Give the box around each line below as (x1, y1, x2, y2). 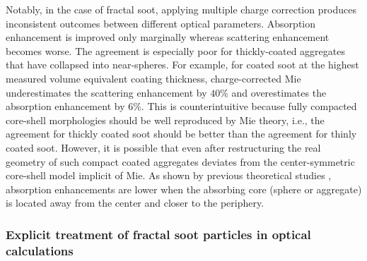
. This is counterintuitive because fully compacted (141, 99, 357, 114)
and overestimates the (231, 85, 327, 99)
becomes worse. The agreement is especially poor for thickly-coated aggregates (6, 43, 346, 58)
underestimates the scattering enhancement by (6, 85, 207, 99)
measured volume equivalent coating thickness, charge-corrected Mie (6, 71, 301, 85)
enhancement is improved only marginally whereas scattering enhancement (6, 30, 330, 44)
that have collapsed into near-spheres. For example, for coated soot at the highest (6, 57, 359, 72)
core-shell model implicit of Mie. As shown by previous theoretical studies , (6, 168, 332, 183)
